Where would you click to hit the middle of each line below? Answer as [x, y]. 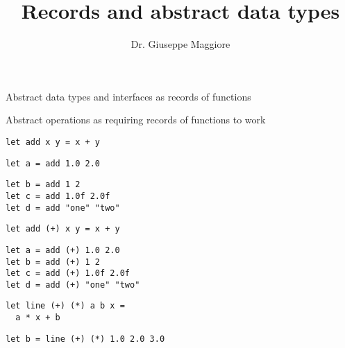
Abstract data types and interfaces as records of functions [128, 96]
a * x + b [38, 318]
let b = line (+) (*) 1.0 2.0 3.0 [85, 339]
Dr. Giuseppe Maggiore [180, 44]
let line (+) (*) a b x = [65, 306]
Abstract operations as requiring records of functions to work [136, 120]
